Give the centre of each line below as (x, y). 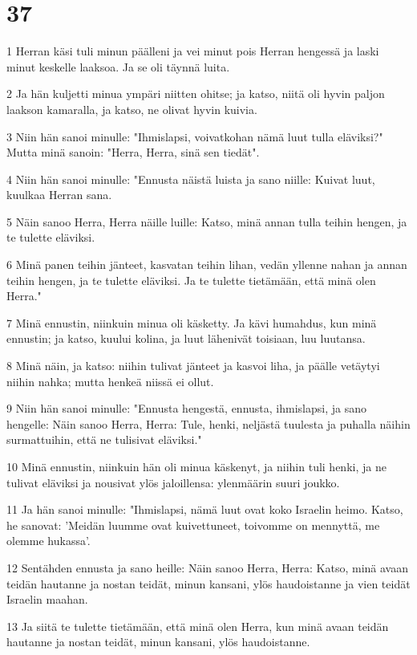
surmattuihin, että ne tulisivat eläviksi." (104, 439)
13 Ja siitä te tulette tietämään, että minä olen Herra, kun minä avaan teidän (198, 626)
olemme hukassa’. (49, 541)
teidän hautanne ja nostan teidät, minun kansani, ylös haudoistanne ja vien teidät (208, 583)
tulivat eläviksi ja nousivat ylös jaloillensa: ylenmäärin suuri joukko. (173, 482)
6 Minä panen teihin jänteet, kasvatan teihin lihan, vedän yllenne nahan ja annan (207, 264)
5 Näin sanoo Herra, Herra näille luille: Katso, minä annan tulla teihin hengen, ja (207, 221)
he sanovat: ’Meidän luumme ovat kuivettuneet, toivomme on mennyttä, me (193, 525)
